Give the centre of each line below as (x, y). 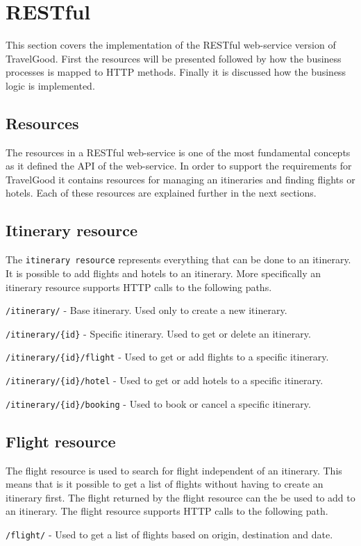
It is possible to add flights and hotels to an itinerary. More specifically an (163, 273)
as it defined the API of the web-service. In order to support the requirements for (179, 166)
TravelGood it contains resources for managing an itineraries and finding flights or (180, 179)
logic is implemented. (50, 85)
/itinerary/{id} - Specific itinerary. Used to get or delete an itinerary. (158, 333)
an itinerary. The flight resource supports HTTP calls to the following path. (167, 511)
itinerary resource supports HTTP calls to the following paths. (139, 287)
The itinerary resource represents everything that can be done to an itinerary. (178, 259)
